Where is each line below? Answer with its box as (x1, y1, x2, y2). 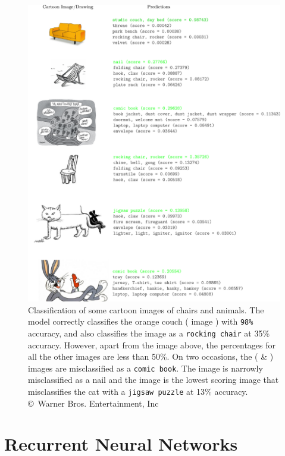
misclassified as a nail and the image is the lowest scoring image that (28, 373, 279, 386)
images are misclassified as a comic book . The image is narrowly (28, 361, 263, 374)
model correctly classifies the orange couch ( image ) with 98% (28, 315, 253, 328)
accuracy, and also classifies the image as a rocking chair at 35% (28, 326, 270, 339)
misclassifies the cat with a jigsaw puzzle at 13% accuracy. (28, 385, 248, 397)
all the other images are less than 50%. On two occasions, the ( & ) (28, 350, 274, 363)
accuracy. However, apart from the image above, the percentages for (28, 338, 275, 351)
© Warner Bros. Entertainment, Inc (28, 397, 159, 409)
